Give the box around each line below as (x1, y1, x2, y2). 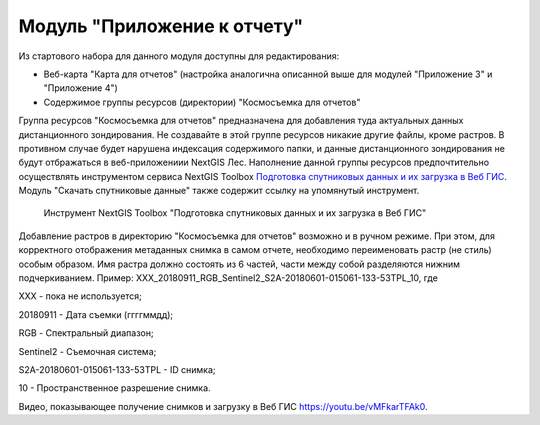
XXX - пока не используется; (18, 290, 142, 302)
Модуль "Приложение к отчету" (18, 15, 304, 37)
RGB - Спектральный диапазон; (18, 327, 154, 339)
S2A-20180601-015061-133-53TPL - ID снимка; (18, 363, 216, 375)
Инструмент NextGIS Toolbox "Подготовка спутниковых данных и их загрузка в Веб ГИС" (43, 207, 427, 219)
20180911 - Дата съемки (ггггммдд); (18, 308, 174, 320)
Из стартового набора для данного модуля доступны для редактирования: (18, 50, 340, 62)
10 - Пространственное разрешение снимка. (18, 382, 211, 394)
